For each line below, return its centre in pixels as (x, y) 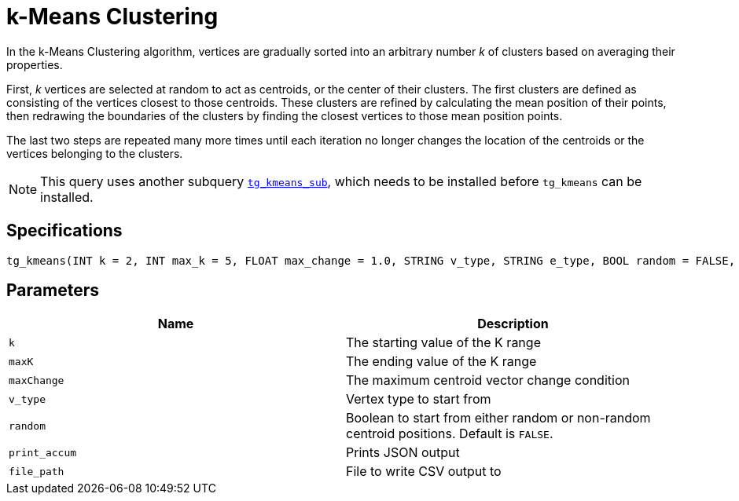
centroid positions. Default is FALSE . (450, 434)
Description (513, 324)
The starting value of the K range (443, 343)
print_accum (43, 452)
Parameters (53, 291)
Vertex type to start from (419, 399)
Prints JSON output (403, 453)
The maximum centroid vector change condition (488, 380)
